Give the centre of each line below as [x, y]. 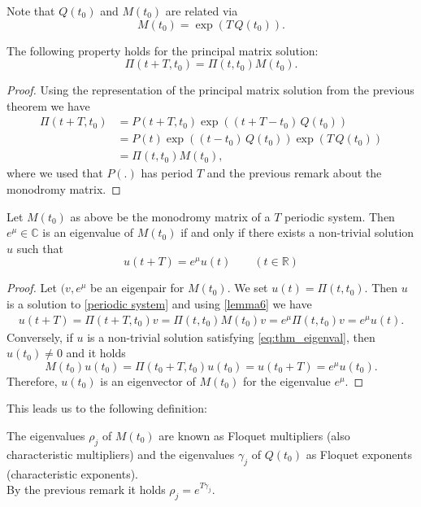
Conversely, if [40, 337]
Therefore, [32, 380]
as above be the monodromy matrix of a [170, 216]
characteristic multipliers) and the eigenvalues [121, 454]
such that [40, 248]
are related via [202, 11]
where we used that [55, 173]
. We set [247, 288]
